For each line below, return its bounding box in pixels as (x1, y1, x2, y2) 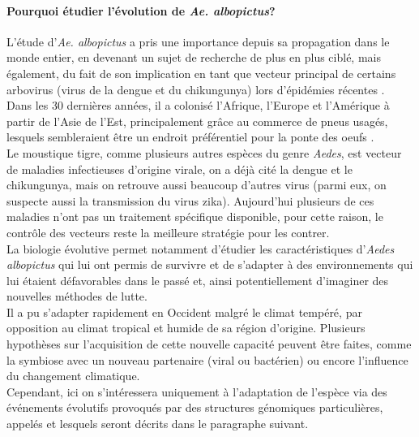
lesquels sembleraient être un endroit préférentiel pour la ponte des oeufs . (6, 128, 374, 145)
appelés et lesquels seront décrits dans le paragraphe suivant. (6, 415, 309, 432)
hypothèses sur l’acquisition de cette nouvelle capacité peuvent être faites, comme (6, 335, 412, 353)
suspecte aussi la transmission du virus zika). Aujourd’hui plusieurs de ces (6, 192, 374, 209)
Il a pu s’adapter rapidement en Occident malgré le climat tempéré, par (6, 303, 362, 320)
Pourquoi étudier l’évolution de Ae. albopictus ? (6, 2, 276, 19)
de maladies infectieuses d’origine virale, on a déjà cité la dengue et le (6, 160, 353, 177)
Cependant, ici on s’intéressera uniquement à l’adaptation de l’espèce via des (6, 383, 387, 400)
